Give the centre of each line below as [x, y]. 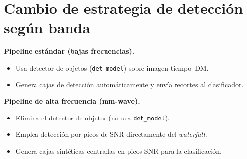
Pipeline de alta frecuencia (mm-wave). [72, 101]
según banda [47, 27]
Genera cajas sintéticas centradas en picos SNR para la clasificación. [119, 151]
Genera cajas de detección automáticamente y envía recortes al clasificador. [129, 84]
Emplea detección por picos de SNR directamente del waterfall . [111, 134]
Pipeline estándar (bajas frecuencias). [69, 51]
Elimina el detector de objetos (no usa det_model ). [92, 117]
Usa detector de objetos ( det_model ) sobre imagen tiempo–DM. [112, 67]
